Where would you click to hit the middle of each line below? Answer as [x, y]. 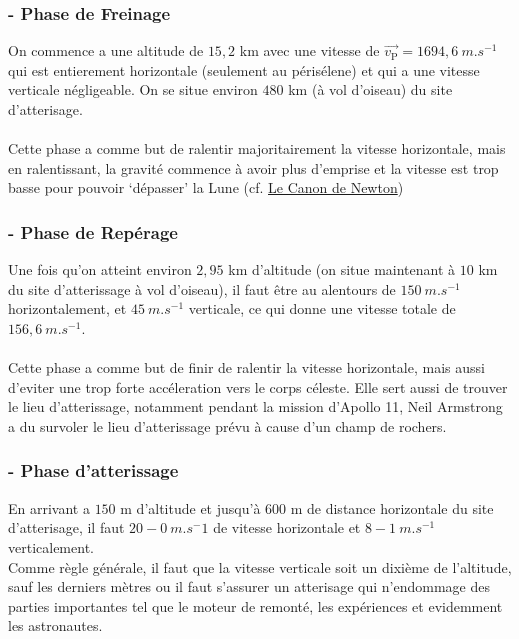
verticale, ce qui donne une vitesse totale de [322, 308]
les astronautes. [55, 625]
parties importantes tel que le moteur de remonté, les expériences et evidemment [255, 605]
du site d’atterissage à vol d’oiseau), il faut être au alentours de [202, 288]
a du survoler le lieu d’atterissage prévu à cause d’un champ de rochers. [227, 425]
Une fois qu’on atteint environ [100, 269]
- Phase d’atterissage [93, 470]
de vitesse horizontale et [287, 527]
